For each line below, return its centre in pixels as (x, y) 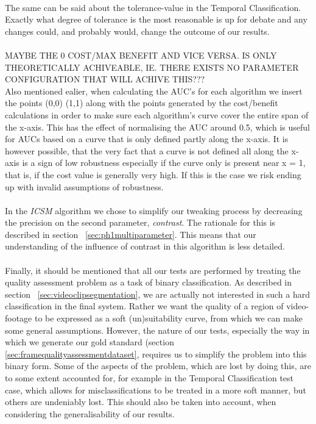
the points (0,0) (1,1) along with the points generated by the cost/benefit (142, 103)
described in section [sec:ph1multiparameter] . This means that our (131, 234)
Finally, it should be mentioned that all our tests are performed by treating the (153, 270)
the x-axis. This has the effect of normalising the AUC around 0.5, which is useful (158, 127)
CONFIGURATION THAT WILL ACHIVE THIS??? (105, 79)
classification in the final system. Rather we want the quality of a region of (144, 306)
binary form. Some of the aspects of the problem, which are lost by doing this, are (158, 366)
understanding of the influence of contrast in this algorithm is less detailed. (145, 246)
